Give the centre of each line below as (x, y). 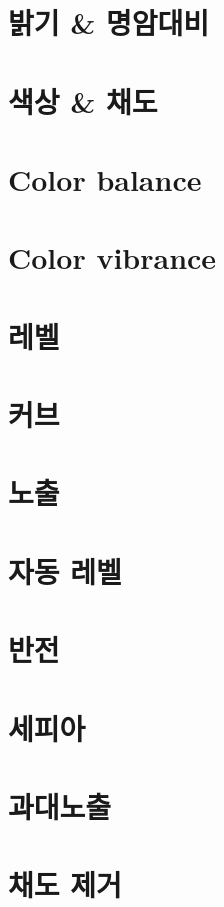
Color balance (105, 178)
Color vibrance (112, 257)
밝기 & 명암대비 (109, 22)
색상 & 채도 (83, 100)
